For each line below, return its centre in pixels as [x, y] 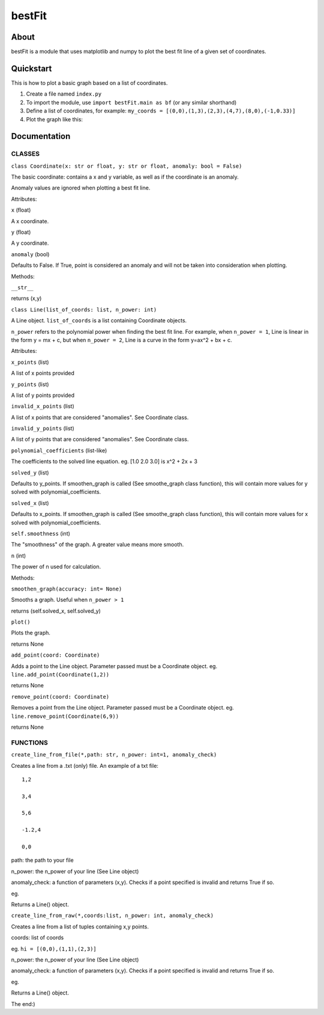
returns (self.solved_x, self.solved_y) [56, 611]
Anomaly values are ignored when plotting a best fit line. [81, 188]
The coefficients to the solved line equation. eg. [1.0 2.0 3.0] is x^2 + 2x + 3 [104, 462]
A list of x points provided [43, 373]
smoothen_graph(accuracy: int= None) [67, 589]
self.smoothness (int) [40, 533]
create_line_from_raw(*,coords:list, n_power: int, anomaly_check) [112, 916]
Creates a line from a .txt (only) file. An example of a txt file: [85, 765]
